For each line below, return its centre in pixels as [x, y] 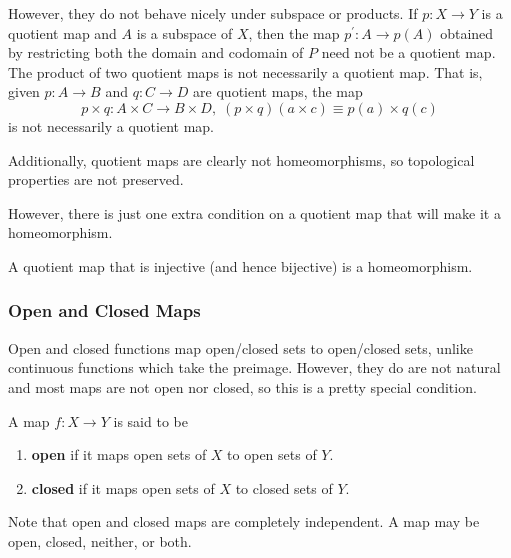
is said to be [150, 420]
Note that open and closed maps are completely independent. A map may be [244, 521]
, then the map [294, 32]
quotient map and [62, 32]
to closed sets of [284, 487]
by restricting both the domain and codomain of [156, 52]
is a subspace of [184, 32]
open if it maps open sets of [119, 454]
